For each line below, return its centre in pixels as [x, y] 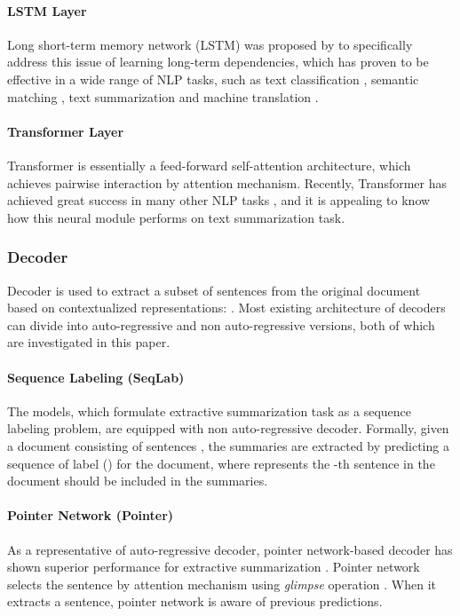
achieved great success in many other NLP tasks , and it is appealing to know [219, 200]
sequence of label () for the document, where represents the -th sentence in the [221, 463]
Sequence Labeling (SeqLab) [96, 377]
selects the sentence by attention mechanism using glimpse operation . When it [222, 584]
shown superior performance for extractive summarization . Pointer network [214, 567]
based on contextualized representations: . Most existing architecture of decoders [226, 308]
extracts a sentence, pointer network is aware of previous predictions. [195, 601]
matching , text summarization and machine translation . [163, 96]
